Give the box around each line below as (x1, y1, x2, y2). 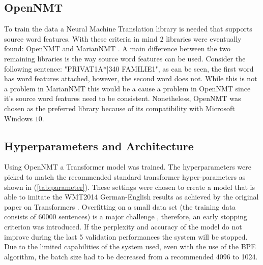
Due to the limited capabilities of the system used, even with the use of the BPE (4, 241, 256, 252)
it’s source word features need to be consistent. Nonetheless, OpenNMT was (4, 93, 241, 104)
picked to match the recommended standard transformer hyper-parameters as (4, 171, 246, 182)
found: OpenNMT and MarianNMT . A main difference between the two (4, 43, 230, 54)
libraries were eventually (166, 33, 242, 44)
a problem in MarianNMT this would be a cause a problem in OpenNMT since (4, 83, 251, 93)
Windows (4, 113, 33, 123)
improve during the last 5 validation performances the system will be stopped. (4, 231, 248, 242)
